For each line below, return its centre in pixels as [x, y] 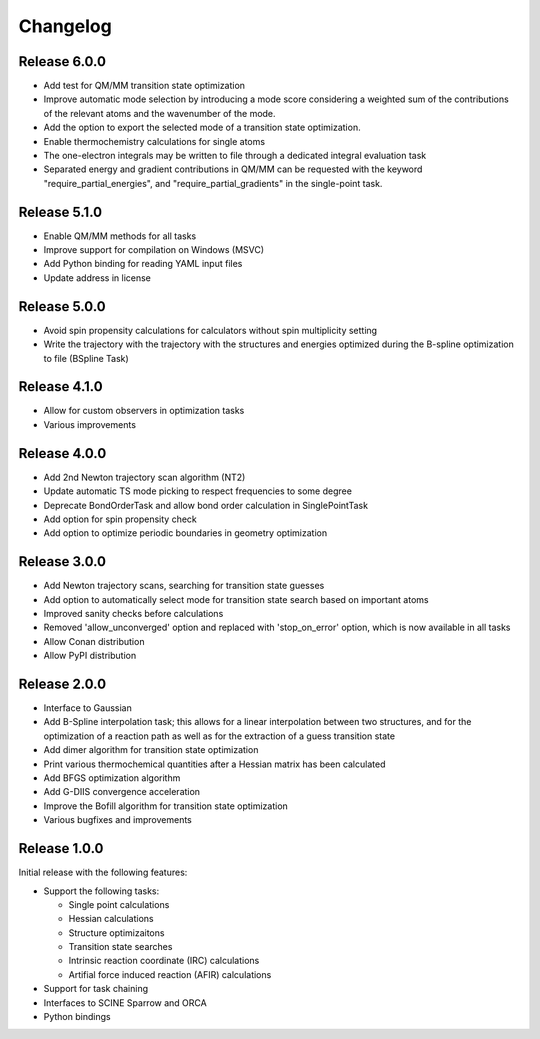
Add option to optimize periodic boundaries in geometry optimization [185, 533]
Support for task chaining [96, 989]
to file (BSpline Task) [86, 358]
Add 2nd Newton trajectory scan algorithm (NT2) [144, 477]
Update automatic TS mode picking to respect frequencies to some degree [197, 491]
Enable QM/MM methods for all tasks [120, 236]
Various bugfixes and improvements [117, 820]
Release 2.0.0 [62, 684]
